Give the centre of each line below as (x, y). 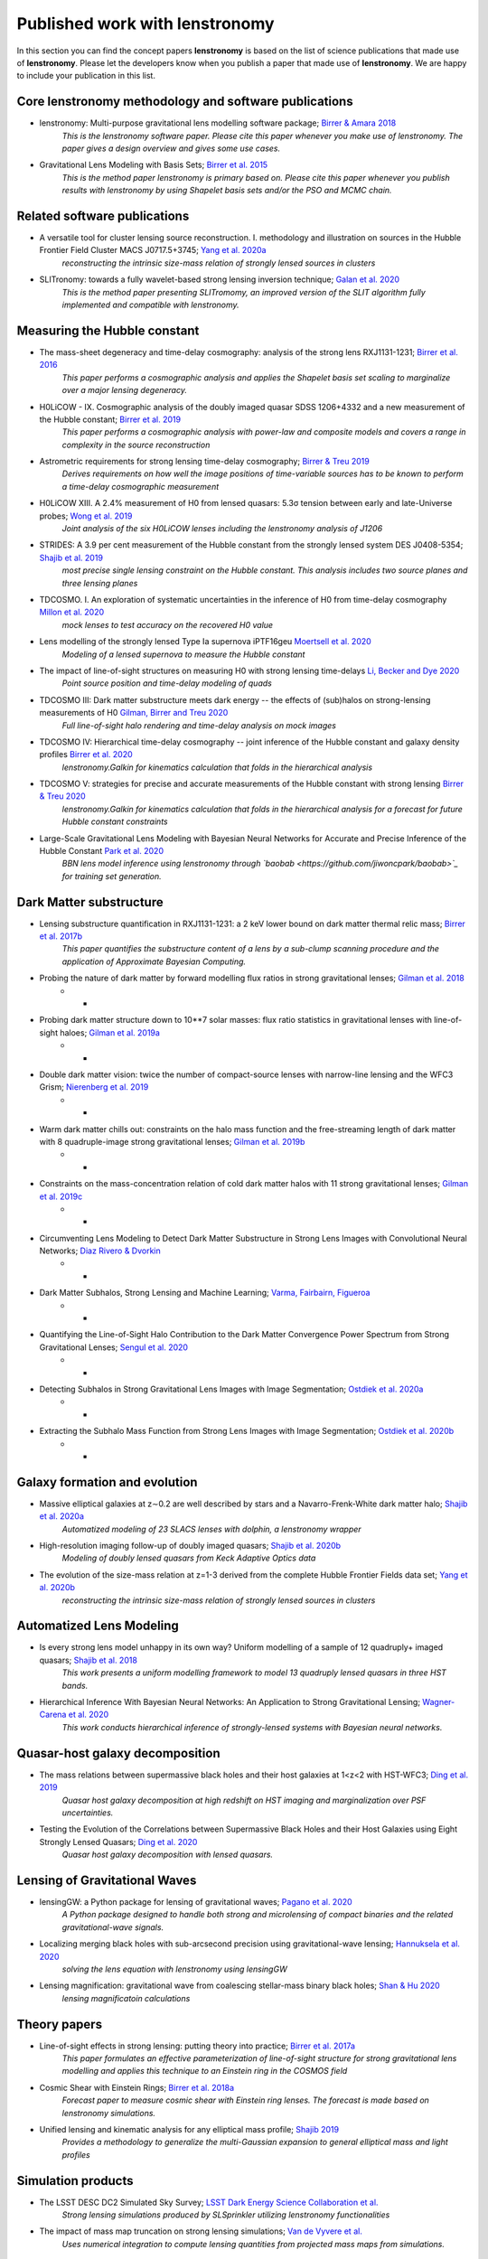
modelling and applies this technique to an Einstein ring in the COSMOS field (205, 2071)
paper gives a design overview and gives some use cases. (171, 148)
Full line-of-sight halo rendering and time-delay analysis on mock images (199, 725)
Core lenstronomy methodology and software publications (185, 102)
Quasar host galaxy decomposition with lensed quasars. (168, 1855)
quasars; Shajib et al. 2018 (88, 1660)
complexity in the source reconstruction (136, 445)
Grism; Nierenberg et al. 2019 (94, 1087)
